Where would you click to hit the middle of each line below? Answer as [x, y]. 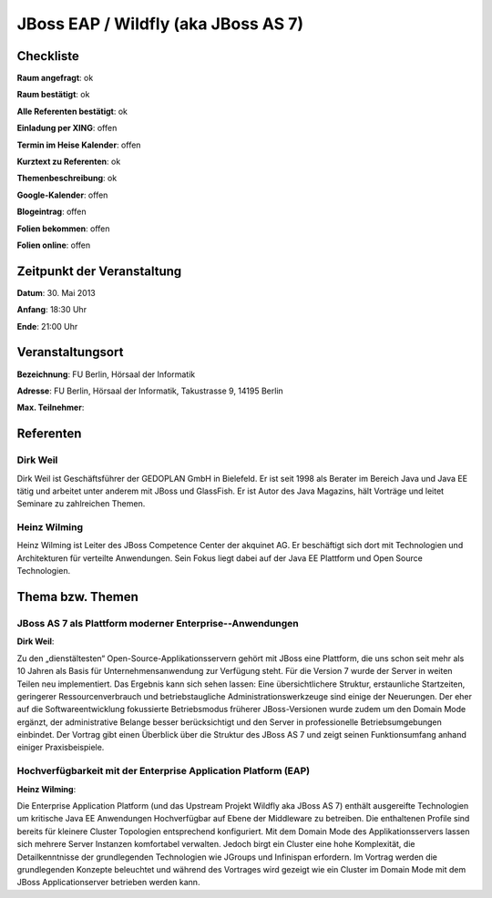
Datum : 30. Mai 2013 [56, 292]
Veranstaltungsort [70, 352]
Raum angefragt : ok [55, 78]
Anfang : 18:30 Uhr [51, 310]
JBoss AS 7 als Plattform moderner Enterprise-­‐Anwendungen [158, 623]
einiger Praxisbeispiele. [61, 748]
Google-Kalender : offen [62, 195]
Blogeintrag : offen [51, 212]
